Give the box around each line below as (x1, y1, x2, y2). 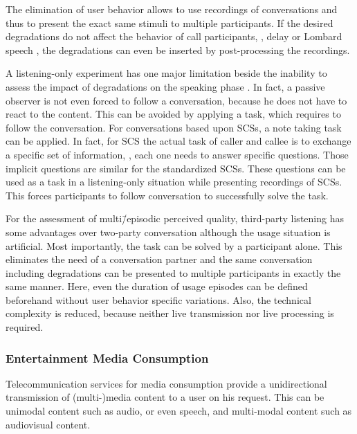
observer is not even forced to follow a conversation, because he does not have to (6, 93, 347, 107)
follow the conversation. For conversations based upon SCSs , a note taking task (6, 120, 342, 134)
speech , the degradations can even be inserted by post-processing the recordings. (6, 42, 350, 57)
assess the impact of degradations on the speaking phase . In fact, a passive (6, 79, 325, 93)
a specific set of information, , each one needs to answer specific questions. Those (6, 147, 349, 161)
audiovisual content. (6, 417, 91, 431)
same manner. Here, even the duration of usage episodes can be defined (6, 279, 308, 293)
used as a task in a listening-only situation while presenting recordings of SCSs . (6, 174, 342, 189)
